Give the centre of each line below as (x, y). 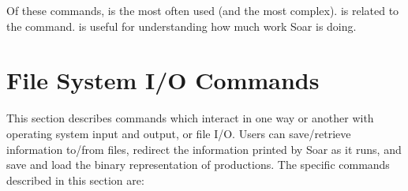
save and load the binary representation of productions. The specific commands (198, 165)
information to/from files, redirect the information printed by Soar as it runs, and (204, 149)
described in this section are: (75, 180)
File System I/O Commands (163, 80)
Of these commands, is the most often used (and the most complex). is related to (203, 10)
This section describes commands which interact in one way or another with (190, 118)
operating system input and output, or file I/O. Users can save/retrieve (179, 133)
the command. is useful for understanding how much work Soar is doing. (182, 26)
